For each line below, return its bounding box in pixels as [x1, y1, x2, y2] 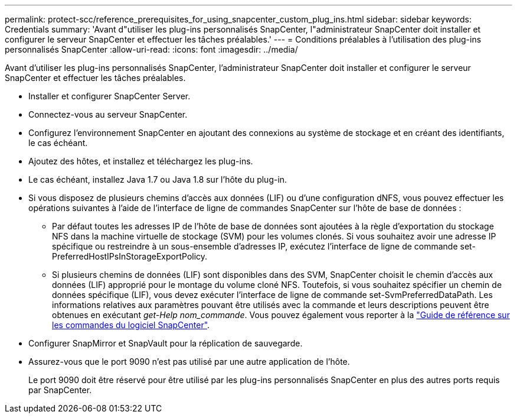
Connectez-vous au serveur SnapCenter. [28, 109, 188, 119]
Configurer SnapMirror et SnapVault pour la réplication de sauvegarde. [28, 338, 303, 348]
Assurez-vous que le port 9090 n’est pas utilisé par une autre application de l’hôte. [28, 357, 350, 367]
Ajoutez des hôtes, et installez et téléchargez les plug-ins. [28, 156, 253, 166]
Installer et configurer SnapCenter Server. [28, 91, 191, 101]
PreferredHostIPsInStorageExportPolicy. [52, 251, 208, 261]
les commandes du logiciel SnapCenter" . [52, 320, 210, 330]
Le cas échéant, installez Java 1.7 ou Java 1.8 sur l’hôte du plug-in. [28, 174, 287, 184]
